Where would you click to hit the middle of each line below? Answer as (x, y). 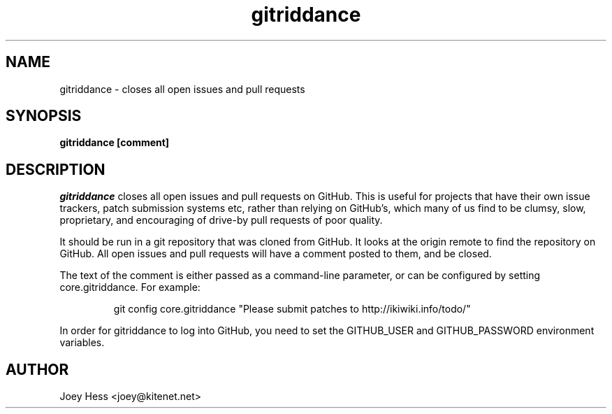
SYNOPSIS (44, 116)
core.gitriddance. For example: (130, 287)
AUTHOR (37, 369)
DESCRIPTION (56, 169)
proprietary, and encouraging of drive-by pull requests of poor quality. (221, 220)
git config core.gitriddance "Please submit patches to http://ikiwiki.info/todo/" (292, 309)
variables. (82, 343)
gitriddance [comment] (115, 143)
